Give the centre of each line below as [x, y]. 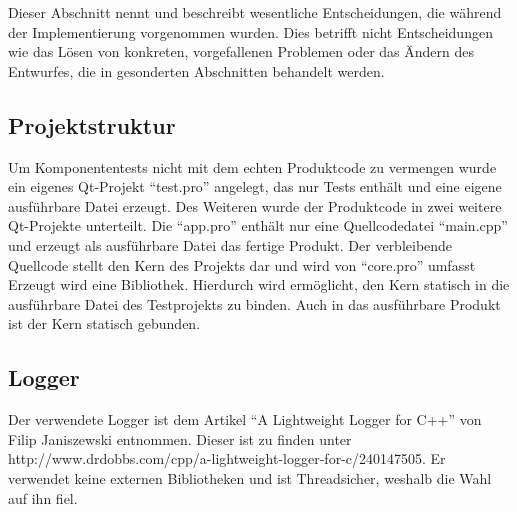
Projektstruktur [92, 124]
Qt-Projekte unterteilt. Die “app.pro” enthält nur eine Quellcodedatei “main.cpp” [258, 225]
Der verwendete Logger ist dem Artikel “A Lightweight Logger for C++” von [245, 419]
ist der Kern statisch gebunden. [104, 323]
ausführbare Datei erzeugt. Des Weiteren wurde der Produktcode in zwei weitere [255, 205]
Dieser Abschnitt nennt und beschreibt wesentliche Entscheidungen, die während [255, 12]
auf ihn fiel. [43, 497]
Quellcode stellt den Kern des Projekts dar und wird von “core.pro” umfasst [242, 264]
